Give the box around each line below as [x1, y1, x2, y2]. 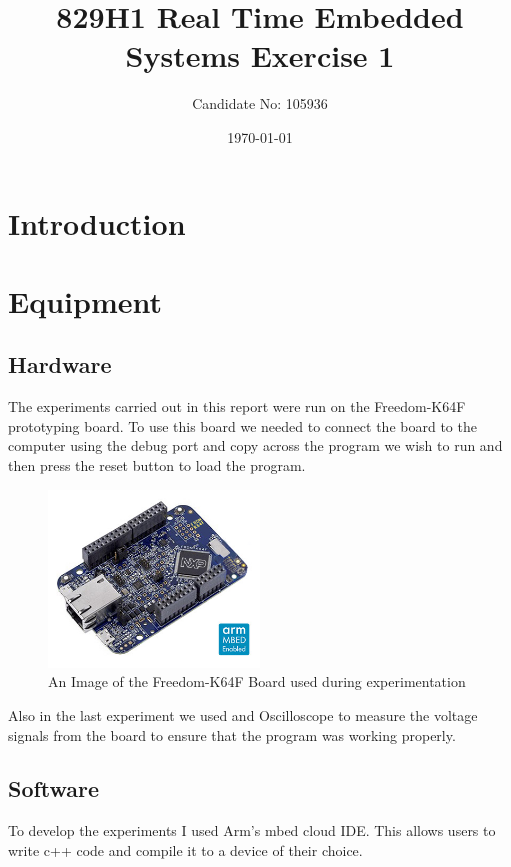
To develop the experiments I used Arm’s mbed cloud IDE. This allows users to [8, 820, 496, 841]
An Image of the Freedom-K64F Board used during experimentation [48, 671, 466, 692]
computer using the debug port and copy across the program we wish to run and [8, 435, 503, 456]
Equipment [8, 280, 162, 321]
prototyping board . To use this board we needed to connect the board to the [8, 415, 477, 436]
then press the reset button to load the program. [8, 455, 306, 476]
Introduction [8, 202, 186, 243]
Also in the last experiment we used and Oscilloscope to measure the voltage [8, 704, 478, 725]
